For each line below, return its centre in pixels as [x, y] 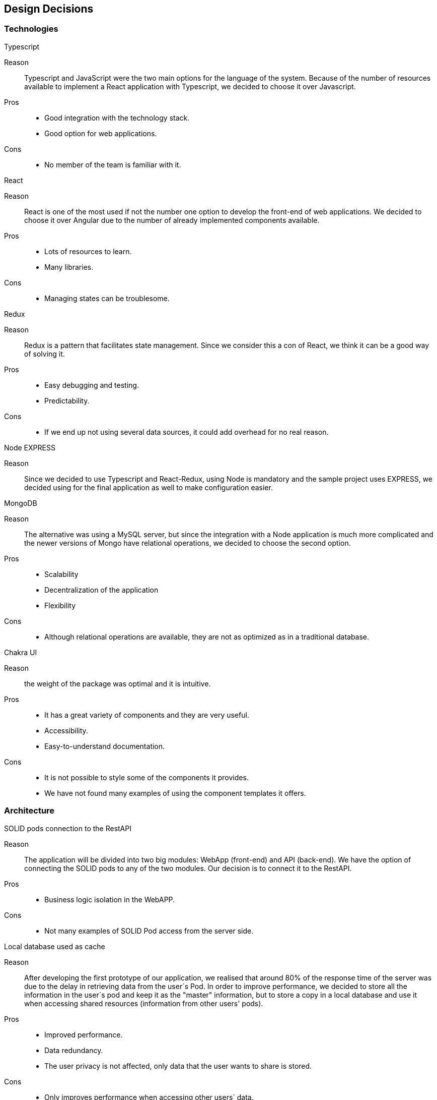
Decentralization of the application [101, 590]
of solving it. [45, 354]
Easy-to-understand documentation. [105, 746]
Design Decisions [49, 9]
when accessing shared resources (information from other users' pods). [144, 1003]
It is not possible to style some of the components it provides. [147, 777]
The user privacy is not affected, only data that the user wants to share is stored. [178, 1066]
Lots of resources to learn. [88, 251]
